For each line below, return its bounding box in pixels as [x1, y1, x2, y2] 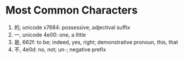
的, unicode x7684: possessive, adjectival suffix [14, 24, 130, 31]
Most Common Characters [5, 4, 138, 17]
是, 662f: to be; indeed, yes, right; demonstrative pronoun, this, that [14, 38, 178, 45]
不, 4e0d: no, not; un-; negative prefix [14, 45, 107, 53]
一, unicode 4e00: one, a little [14, 31, 86, 38]
